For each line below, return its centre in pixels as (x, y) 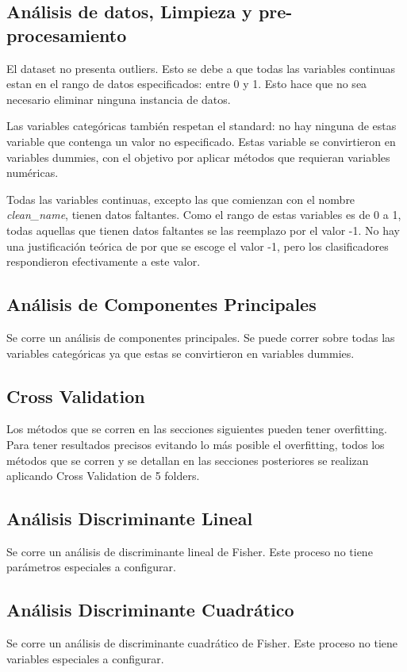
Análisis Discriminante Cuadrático (150, 610)
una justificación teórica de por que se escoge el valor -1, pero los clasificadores (198, 246)
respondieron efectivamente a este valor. (104, 261)
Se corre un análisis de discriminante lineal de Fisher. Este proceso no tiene (190, 551)
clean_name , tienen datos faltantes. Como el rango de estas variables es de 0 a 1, (204, 215)
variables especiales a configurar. (85, 658)
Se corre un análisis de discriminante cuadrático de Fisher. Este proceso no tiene (202, 643)
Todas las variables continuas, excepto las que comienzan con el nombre (181, 199)
